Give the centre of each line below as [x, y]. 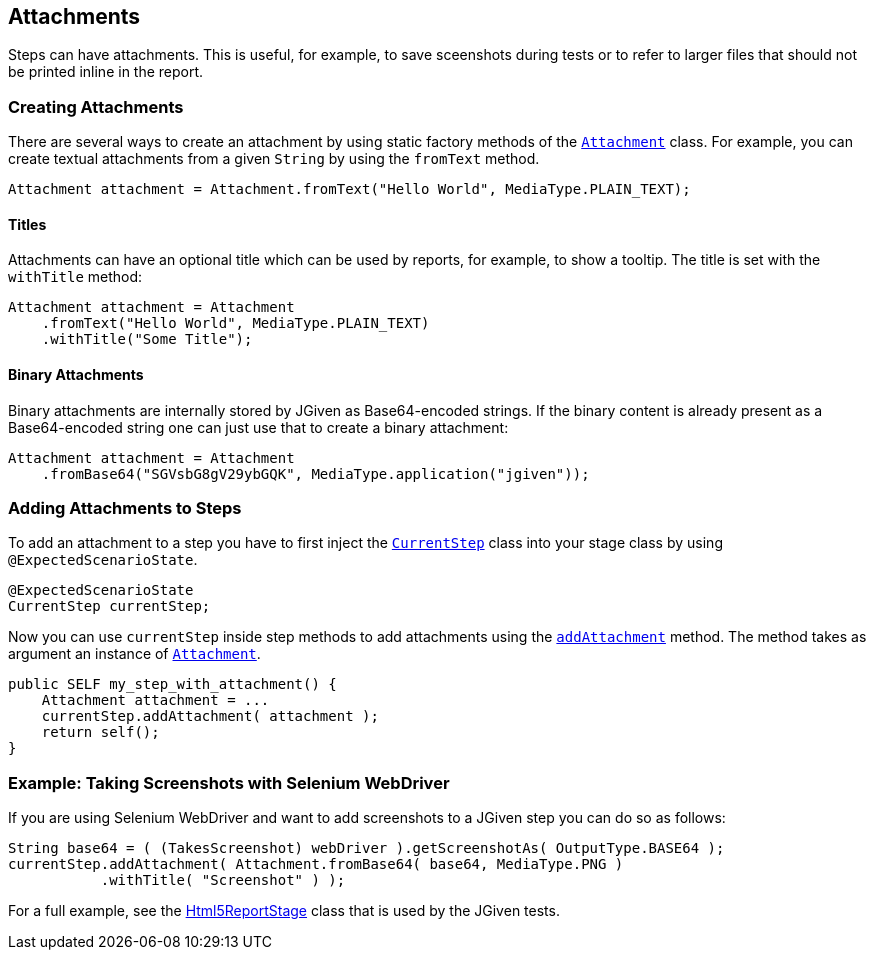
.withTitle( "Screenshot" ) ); [223, 880]
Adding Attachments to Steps [125, 507]
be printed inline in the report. [106, 72]
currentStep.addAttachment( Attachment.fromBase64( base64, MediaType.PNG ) [316, 864]
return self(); [100, 732]
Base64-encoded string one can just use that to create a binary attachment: [258, 427]
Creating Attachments [96, 106]
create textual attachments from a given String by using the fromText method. [274, 159]
